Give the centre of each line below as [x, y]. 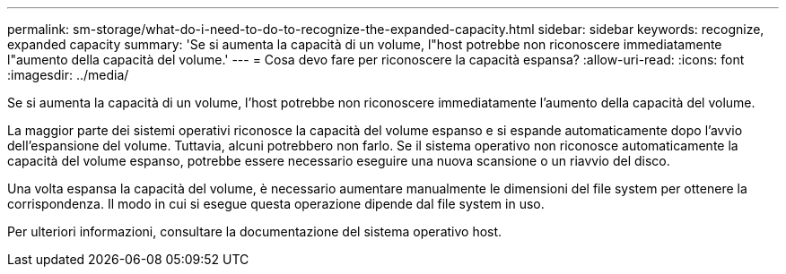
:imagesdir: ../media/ [68, 75]
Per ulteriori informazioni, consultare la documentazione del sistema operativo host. [255, 231]
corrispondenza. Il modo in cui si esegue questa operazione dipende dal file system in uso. [276, 204]
